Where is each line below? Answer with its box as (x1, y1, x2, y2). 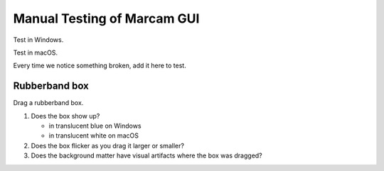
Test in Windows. (13, 35, 64, 44)
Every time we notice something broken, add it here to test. (13, 61, 186, 70)
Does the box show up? (31, 111, 100, 120)
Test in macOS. (13, 48, 58, 57)
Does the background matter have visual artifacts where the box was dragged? (31, 151, 262, 160)
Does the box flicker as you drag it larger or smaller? (31, 141, 185, 150)
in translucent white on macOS (48, 131, 139, 140)
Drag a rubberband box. (13, 99, 84, 107)
